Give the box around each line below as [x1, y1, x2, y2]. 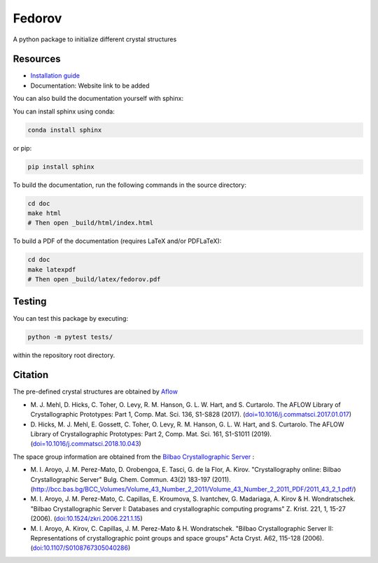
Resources [13, 53, 61, 65]
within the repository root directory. [13, 351, 115, 359]
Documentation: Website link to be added [30, 81, 150, 90]
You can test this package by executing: [13, 314, 129, 322]
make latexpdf [27, 265, 76, 273]
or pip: [13, 144, 32, 152]
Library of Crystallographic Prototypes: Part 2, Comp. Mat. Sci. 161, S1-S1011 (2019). [30, 430, 272, 438]
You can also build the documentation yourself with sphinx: [13, 95, 184, 103]
